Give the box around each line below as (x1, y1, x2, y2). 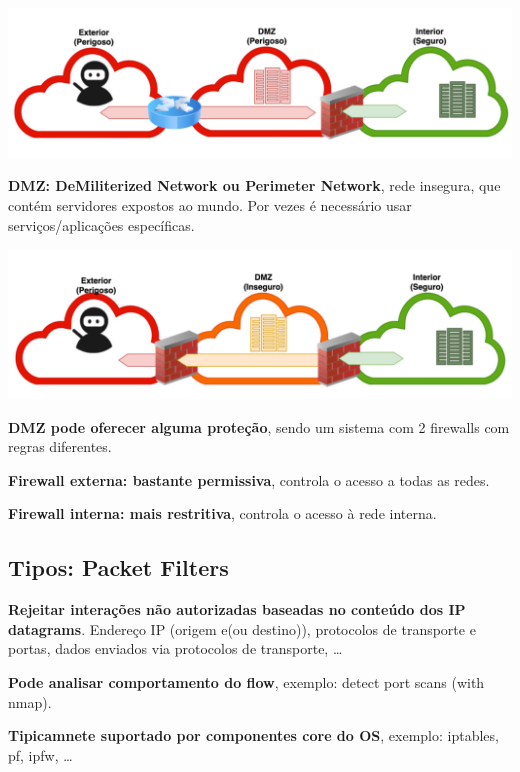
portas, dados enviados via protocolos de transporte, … (8, 638, 343, 659)
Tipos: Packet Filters (8, 552, 229, 583)
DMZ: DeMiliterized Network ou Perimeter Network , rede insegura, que (8, 175, 501, 196)
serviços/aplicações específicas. (8, 214, 195, 235)
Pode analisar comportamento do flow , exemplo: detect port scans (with (8, 671, 485, 692)
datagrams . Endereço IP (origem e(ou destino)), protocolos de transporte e (8, 618, 476, 639)
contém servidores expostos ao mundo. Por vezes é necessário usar (8, 195, 412, 216)
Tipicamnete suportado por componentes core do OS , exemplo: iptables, (8, 725, 499, 746)
